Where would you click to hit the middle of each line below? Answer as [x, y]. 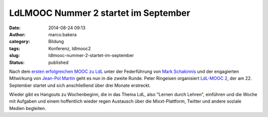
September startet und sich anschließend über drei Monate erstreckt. [80, 85]
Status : [17, 62]
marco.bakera [63, 34]
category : [20, 42]
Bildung [56, 42]
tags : [15, 48]
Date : [15, 28]
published [59, 62]
